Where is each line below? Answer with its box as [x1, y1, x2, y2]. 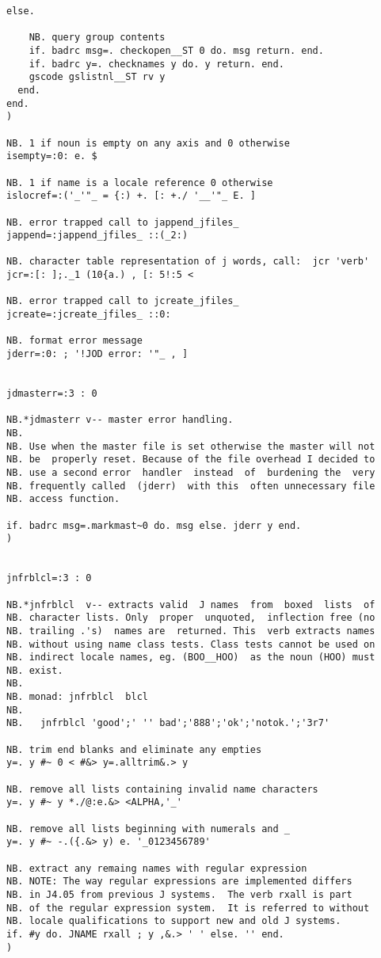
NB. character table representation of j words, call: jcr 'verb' [6, 256, 370, 268]
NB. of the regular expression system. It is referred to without [6, 902, 370, 914]
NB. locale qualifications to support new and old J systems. [6, 915, 341, 927]
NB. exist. [6, 664, 63, 676]
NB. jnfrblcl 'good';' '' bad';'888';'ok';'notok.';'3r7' [6, 717, 330, 729]
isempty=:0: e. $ [6, 150, 97, 162]
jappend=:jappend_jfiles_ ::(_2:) [6, 230, 189, 241]
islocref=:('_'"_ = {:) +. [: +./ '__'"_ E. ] [6, 190, 256, 202]
